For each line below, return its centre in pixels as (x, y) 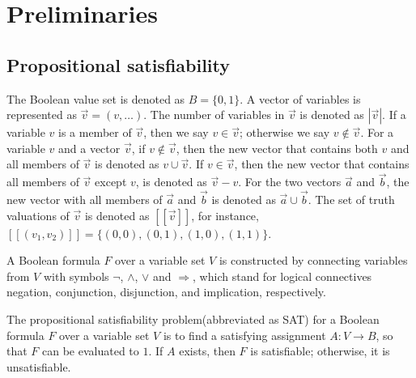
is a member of (95, 132)
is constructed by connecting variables (313, 260)
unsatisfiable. (39, 366)
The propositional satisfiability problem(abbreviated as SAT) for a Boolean (193, 319)
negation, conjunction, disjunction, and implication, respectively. (166, 292)
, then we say (176, 132)
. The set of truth (351, 199)
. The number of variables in (214, 115)
